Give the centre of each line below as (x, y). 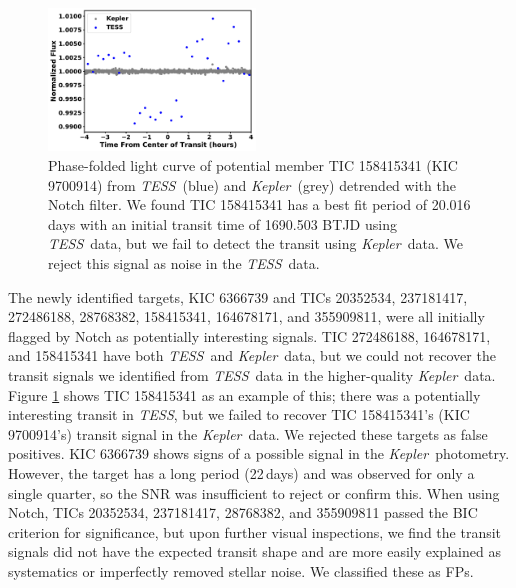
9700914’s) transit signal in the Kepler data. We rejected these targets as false (248, 433)
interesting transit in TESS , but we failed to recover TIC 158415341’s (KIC (239, 414)
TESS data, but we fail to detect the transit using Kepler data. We (255, 243)
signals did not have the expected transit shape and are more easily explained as (254, 551)
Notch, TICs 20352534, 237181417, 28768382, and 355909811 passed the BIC (243, 512)
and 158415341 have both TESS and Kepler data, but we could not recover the (252, 355)
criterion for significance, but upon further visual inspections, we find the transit (255, 531)
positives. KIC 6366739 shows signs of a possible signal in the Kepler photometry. (259, 453)
